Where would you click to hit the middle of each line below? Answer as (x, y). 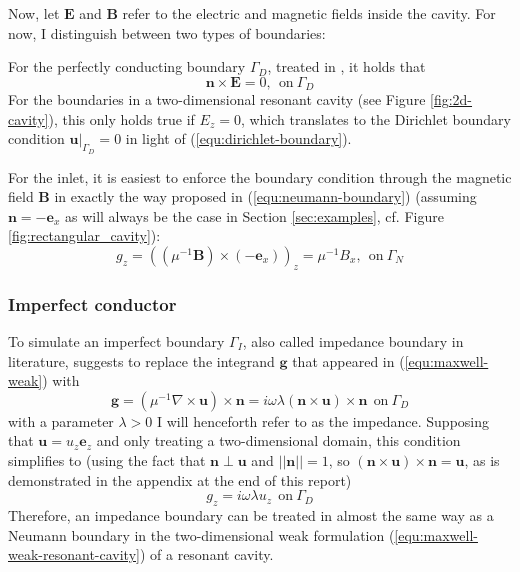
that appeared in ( (348, 360)
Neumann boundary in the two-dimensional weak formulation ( (201, 534)
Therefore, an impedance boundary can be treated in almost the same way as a (251, 514)
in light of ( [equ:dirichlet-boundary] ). (238, 138)
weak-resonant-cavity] (74, 554)
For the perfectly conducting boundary (127, 66)
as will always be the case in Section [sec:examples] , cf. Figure (254, 215)
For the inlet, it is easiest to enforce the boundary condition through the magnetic (260, 176)
